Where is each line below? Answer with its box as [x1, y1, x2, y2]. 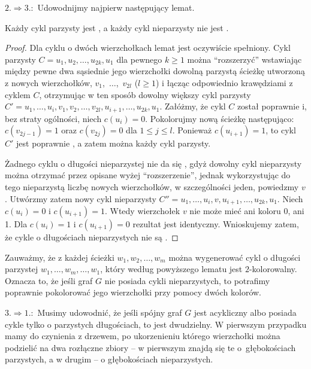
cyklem [5, 88, 31, 100]
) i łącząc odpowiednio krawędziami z [155, 76, 293, 89]
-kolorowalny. [249, 263, 297, 275]
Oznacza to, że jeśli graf [5, 274, 93, 286]
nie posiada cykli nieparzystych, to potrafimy [104, 274, 270, 286]
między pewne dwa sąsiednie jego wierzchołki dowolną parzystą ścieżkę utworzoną [5, 65, 305, 77]
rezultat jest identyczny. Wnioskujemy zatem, [132, 218, 299, 230]
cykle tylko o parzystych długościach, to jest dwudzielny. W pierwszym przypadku [5, 318, 307, 330]
